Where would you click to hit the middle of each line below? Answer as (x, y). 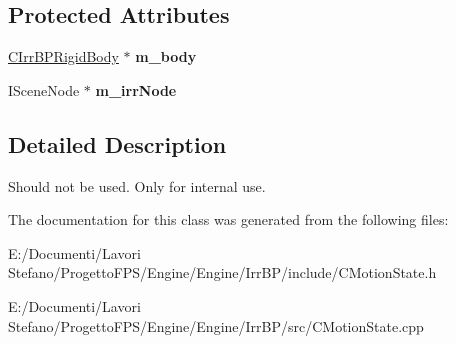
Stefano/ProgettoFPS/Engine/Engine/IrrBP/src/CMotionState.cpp (216, 325)
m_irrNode (136, 89)
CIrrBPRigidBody (63, 56)
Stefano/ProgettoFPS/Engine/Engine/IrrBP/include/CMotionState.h (222, 272)
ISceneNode (44, 89)
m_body (166, 56)
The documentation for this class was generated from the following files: (228, 219)
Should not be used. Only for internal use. (137, 185)
